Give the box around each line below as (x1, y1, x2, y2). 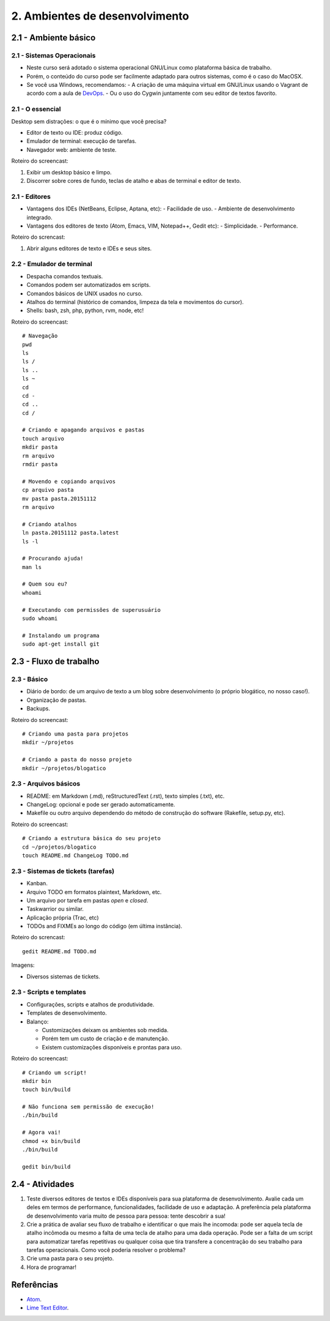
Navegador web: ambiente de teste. (26, 146, 117, 153)
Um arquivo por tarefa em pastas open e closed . (26, 896, 148, 904)
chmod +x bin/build (22, 1137, 81, 1144)
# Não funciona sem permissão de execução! (22, 1103, 155, 1111)
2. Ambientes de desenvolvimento (11, 9, 189, 23)
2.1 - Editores (11, 192, 51, 201)
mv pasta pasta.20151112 (22, 495, 97, 502)
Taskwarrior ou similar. (26, 906, 84, 913)
